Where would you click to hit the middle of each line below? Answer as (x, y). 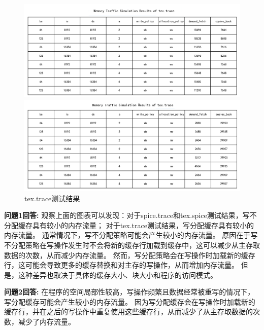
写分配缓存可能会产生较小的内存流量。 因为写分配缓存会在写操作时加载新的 (130, 301)
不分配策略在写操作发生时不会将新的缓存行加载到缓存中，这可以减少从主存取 (132, 245)
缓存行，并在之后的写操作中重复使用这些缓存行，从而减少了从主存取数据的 (128, 311)
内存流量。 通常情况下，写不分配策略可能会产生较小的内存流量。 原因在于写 (131, 235)
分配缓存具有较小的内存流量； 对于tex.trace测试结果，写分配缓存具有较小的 (129, 225)
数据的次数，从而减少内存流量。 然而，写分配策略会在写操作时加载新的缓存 (130, 255)
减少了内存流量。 (46, 322)
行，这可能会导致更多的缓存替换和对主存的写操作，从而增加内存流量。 (121, 265)
